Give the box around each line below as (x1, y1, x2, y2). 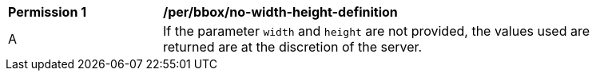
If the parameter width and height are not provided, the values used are (163, 23, 590, 39)
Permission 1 (8, 4, 87, 20)
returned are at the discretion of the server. (163, 39, 423, 55)
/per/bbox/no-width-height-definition (163, 4, 398, 20)
